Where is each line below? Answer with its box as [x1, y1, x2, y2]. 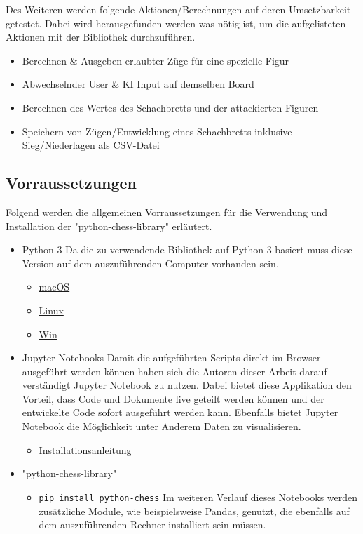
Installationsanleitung [39, 442, 132, 457]
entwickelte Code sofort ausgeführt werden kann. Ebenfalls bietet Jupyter [22, 405, 338, 420]
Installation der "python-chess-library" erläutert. [6, 218, 212, 233]
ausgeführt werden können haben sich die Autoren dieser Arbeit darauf [22, 363, 327, 378]
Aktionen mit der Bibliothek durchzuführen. [6, 29, 196, 44]
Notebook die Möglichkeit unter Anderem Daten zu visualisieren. [22, 419, 301, 434]
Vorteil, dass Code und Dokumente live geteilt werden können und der [22, 391, 324, 406]
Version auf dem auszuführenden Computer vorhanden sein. [22, 255, 279, 270]
